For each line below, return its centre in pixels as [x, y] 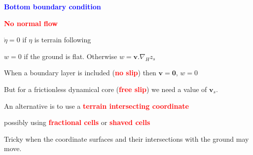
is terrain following [63, 40]
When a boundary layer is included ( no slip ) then [80, 73]
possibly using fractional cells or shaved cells [77, 122]
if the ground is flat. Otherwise [71, 56]
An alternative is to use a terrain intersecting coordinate [96, 106]
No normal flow [31, 23]
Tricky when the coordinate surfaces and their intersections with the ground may [126, 139]
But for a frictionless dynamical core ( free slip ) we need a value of [106, 89]
